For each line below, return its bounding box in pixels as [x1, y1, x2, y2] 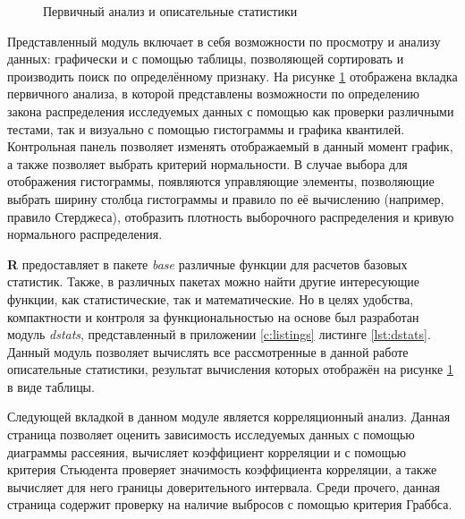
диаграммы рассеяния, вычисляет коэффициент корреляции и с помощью [7, 442, 407, 461]
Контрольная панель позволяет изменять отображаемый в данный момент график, [7, 137, 453, 156]
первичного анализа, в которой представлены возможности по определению [7, 84, 420, 103]
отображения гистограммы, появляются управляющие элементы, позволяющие [7, 172, 435, 191]
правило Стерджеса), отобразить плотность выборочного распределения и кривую [7, 207, 454, 225]
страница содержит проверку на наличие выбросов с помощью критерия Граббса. [7, 495, 452, 514]
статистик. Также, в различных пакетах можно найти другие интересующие [7, 272, 419, 291]
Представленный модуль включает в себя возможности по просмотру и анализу [7, 31, 441, 50]
